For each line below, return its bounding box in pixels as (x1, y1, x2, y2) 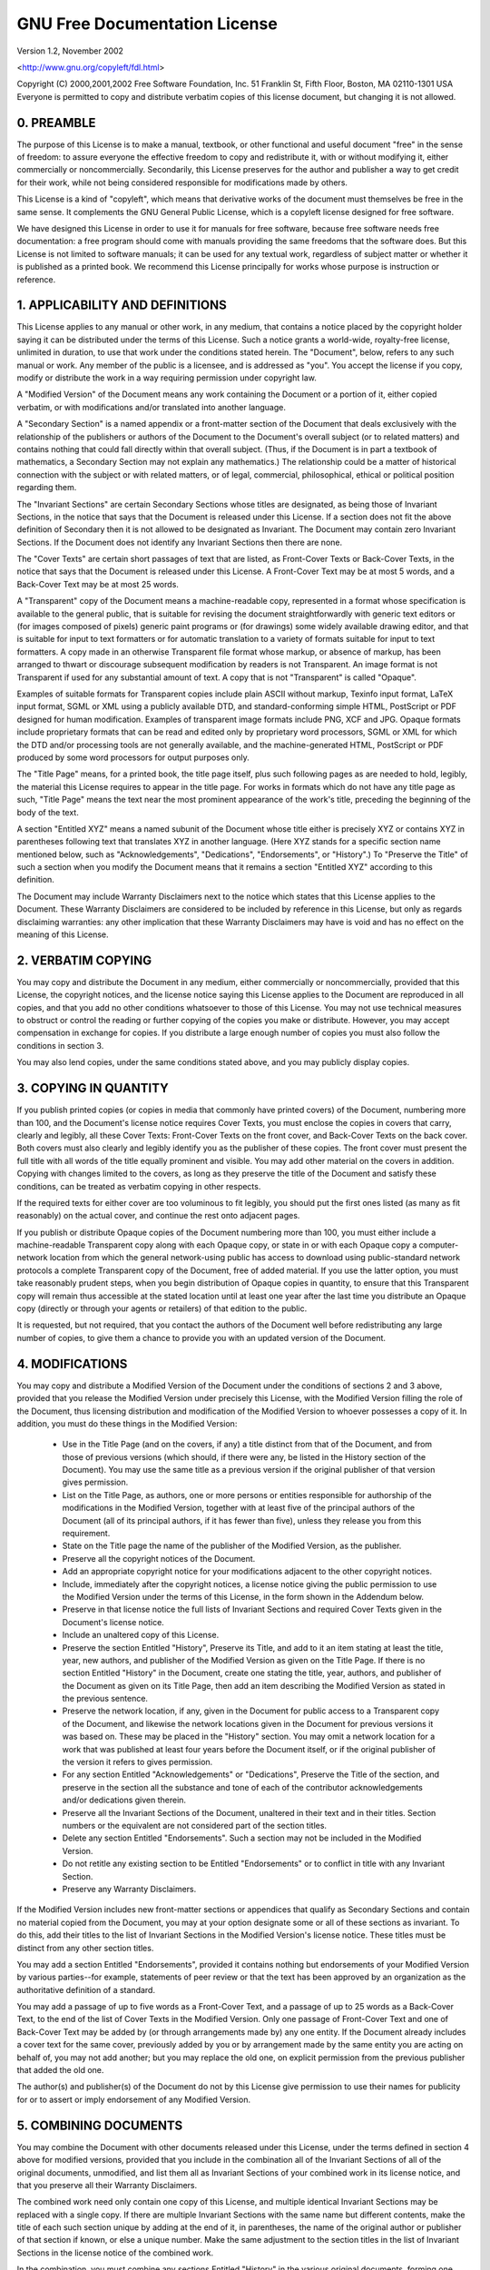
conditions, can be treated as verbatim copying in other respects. (16, 1180, 261, 1191)
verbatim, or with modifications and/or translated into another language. (16, 401, 286, 412)
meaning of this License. (16, 929, 109, 940)
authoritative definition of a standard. (16, 1984, 156, 1995)
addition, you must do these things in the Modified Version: (16, 1417, 238, 1429)
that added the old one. (16, 2065, 104, 2076)
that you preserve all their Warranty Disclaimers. (16, 2179, 198, 2190)
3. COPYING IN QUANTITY (16, 1081, 170, 1096)
